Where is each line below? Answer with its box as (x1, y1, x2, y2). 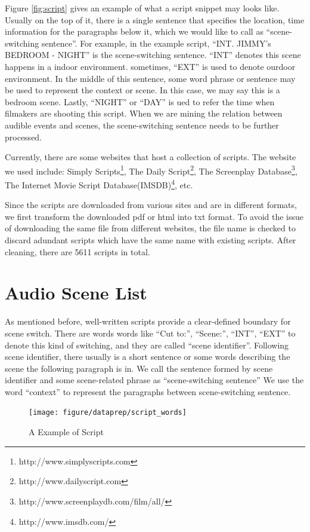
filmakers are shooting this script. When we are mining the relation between (5, 107, 283, 120)
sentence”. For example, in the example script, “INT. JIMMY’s (41, 36, 271, 49)
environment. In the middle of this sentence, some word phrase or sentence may (5, 72, 296, 84)
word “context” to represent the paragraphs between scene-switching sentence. (5, 385, 291, 398)
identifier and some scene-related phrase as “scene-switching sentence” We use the (5, 374, 304, 386)
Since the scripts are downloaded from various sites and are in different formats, (5, 198, 297, 211)
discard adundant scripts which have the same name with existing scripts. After (5, 234, 296, 246)
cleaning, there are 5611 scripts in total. (5, 245, 150, 258)
